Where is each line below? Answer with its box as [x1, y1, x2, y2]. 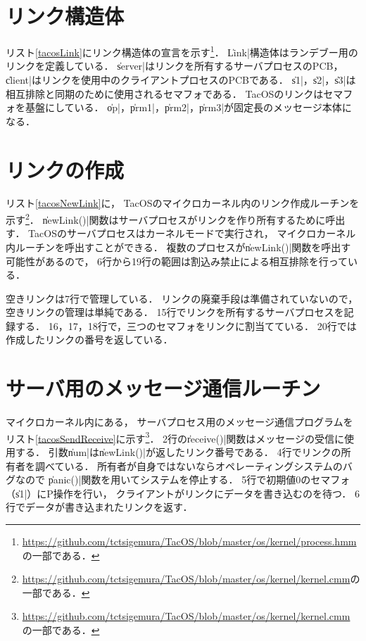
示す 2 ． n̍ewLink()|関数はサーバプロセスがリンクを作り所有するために [6, 210, 326, 227]
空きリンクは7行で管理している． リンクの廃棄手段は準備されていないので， [6, 291, 358, 305]
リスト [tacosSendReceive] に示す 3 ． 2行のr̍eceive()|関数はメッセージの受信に [6, 429, 345, 445]
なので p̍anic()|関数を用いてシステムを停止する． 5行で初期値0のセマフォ [15, 472, 351, 487]
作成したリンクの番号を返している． [6, 332, 173, 347]
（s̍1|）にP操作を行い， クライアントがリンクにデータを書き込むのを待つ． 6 [6, 485, 360, 500]
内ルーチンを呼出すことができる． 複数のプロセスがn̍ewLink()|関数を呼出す [6, 239, 351, 254]
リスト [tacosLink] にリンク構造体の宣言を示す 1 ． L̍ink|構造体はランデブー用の [6, 43, 358, 59]
